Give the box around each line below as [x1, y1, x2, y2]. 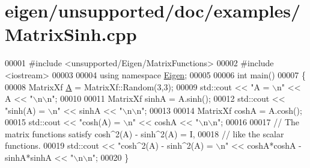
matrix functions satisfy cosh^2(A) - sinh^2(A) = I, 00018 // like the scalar [5, 127, 284, 140]
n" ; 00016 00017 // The [213, 116, 299, 128]
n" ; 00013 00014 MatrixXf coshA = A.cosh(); [136, 104, 302, 116]
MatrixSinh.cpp [5, 22, 137, 46]
